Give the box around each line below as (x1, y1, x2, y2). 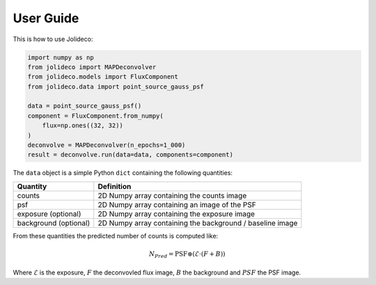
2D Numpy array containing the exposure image (97, 209, 256, 219)
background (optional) (17, 218, 91, 228)
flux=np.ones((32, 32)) (42, 122, 123, 130)
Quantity (17, 181, 47, 191)
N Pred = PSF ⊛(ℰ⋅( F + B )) (148, 250, 226, 259)
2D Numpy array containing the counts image (97, 190, 247, 200)
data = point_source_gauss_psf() (27, 102, 142, 110)
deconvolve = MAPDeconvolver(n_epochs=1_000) (27, 141, 186, 149)
